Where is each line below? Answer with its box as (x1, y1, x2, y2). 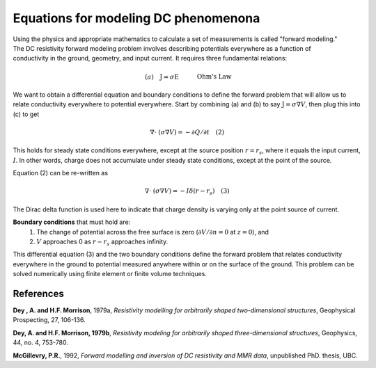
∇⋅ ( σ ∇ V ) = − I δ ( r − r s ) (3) (144, 187, 230, 197)
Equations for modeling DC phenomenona (13, 10, 260, 26)
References (13, 287, 64, 299)
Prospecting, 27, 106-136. (13, 316, 86, 324)
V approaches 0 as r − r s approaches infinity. (36, 237, 169, 247)
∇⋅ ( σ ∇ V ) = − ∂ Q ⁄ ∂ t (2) (150, 128, 225, 136)
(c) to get (13, 110, 40, 118)
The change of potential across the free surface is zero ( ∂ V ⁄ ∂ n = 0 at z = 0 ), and (36, 227, 269, 236)
